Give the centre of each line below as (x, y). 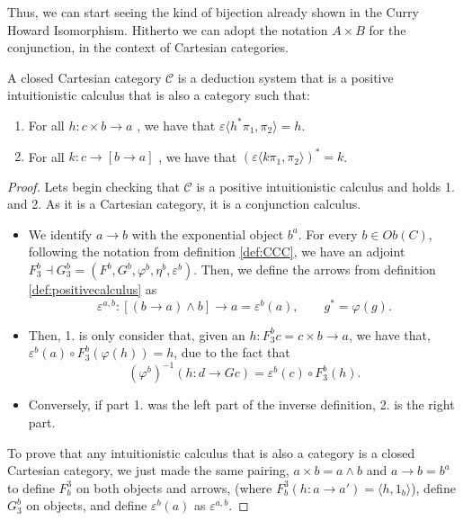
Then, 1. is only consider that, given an (137, 334)
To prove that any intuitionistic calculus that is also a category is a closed (211, 452)
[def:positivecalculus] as (93, 289)
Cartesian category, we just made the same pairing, (148, 470)
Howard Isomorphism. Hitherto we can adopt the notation (168, 29)
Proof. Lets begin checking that (93, 186)
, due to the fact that (232, 352)
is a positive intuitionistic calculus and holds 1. (325, 186)
